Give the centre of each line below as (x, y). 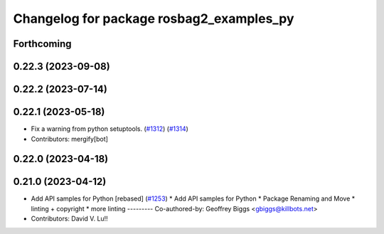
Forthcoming (42, 44)
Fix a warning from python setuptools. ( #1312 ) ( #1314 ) (110, 129)
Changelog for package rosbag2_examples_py (154, 18)
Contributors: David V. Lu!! (69, 219)
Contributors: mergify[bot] (69, 139)
